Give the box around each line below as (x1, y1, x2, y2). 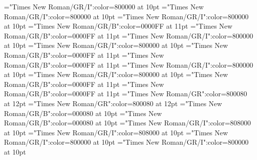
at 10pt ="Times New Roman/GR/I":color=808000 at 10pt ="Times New (4, 127, 228, 137)
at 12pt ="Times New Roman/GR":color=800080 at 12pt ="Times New (4, 98, 222, 108)
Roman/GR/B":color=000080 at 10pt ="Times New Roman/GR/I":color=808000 (4, 118, 251, 128)
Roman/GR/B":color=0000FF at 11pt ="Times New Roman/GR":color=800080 (4, 88, 247, 99)
